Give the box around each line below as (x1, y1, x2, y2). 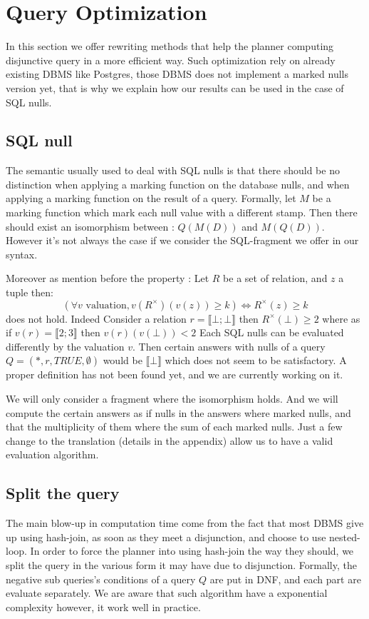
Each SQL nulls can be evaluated (199, 325, 344, 340)
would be (103, 353, 142, 368)
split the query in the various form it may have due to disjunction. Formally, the (6, 557, 357, 572)
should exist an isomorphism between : (6, 218, 175, 233)
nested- (329, 529, 360, 544)
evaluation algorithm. (6, 447, 99, 462)
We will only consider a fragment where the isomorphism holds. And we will (6, 391, 338, 406)
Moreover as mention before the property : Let (6, 271, 209, 286)
